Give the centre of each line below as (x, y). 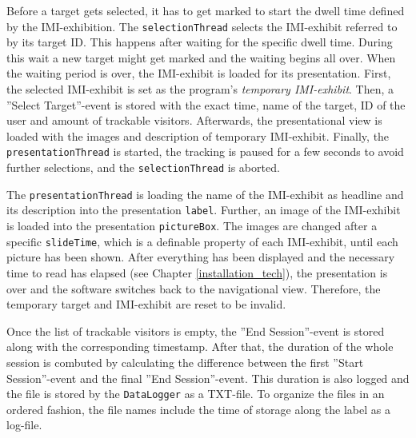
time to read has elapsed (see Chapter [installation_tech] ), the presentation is (197, 272)
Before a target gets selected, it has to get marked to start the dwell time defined (206, 10)
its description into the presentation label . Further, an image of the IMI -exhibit (204, 210)
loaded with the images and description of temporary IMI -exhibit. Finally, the (198, 135)
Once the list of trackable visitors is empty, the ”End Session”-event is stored (196, 330)
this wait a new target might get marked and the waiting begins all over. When (201, 57)
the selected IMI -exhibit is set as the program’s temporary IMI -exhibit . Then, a (200, 89)
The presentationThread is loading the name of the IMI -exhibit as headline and (205, 194)
